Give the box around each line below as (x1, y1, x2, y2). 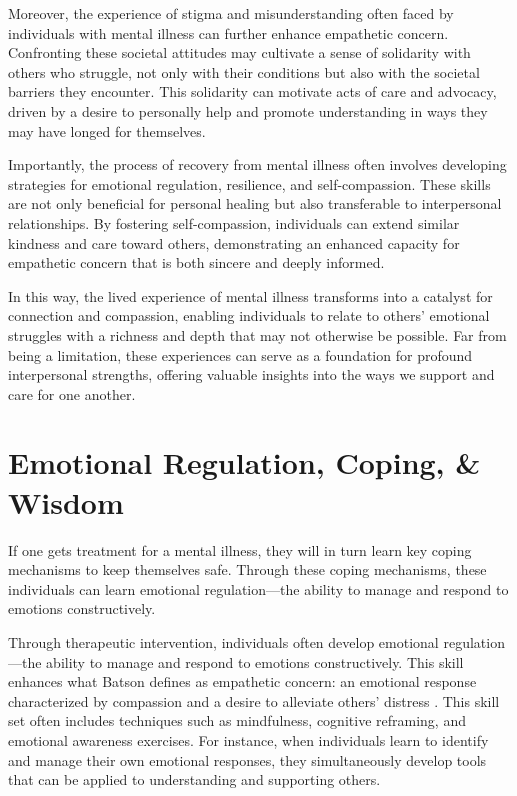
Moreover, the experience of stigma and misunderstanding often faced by (8, 3, 454, 23)
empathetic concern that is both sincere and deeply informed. (8, 252, 385, 273)
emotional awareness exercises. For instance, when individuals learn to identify (8, 729, 489, 750)
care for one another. (8, 383, 136, 404)
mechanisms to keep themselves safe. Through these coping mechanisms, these (8, 559, 487, 580)
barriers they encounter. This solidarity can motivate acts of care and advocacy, (8, 81, 497, 102)
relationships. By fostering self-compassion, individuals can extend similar (8, 212, 460, 233)
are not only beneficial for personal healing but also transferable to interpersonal (8, 193, 502, 214)
